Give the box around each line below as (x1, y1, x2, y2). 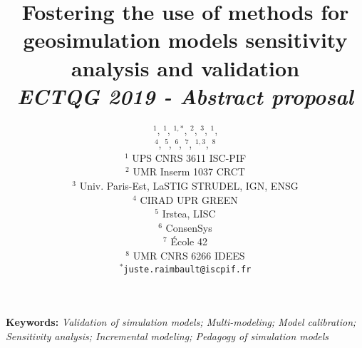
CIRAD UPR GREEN (140, 192, 238, 207)
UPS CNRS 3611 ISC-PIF (132, 150, 247, 165)
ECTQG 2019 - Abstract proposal (17, 81, 353, 111)
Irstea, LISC (162, 206, 216, 221)
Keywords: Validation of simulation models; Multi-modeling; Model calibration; (6, 314, 356, 329)
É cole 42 (170, 234, 207, 249)
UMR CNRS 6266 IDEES (133, 248, 245, 263)
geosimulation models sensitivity (23, 25, 348, 54)
